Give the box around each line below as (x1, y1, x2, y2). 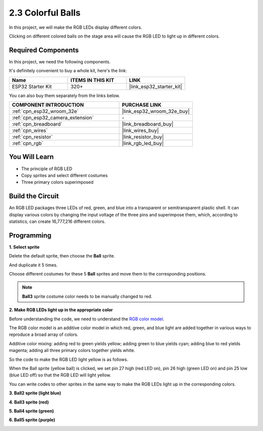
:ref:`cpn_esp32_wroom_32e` (12, 108, 79, 115)
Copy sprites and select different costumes (21, 172, 108, 178)
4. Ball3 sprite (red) (9, 399, 49, 405)
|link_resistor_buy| (122, 134, 164, 140)
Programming (9, 231, 52, 239)
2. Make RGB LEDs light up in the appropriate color (9, 307, 113, 313)
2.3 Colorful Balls (9, 7, 81, 18)
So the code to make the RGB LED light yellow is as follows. (9, 356, 129, 362)
